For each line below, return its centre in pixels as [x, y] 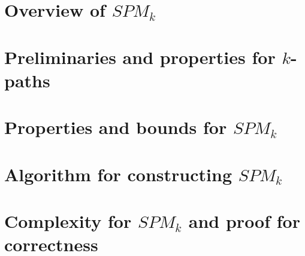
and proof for [244, 220]
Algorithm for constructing [118, 174]
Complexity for [68, 220]
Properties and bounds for [116, 127]
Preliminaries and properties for [140, 57]
